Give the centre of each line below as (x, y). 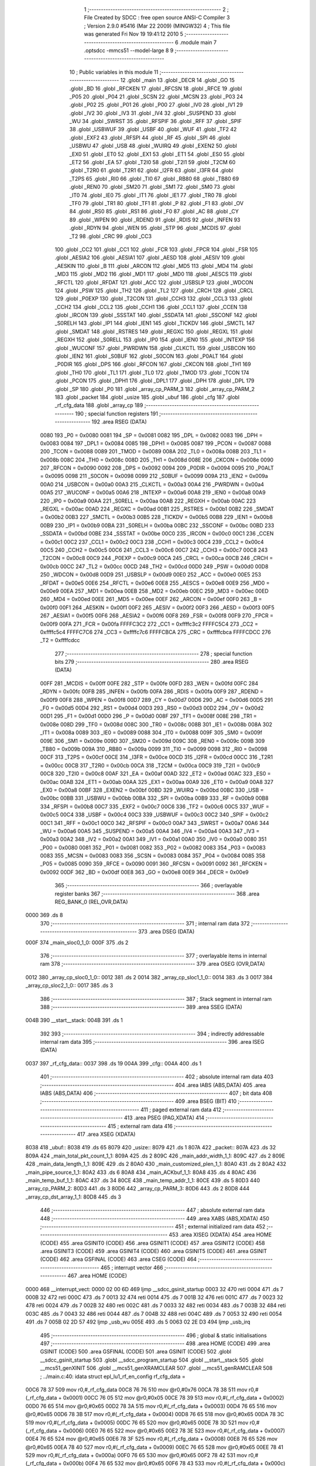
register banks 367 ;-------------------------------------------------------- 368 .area (157, 894)
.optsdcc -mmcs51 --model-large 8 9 (129, 50)
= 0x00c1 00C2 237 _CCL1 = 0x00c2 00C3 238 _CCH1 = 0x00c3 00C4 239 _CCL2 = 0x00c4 (152, 542)
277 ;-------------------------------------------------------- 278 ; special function (154, 653)
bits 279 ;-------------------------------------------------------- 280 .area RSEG (152, 662)
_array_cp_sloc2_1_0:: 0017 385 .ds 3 (69, 986)
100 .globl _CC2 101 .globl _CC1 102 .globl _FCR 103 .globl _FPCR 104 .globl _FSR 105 (156, 249)
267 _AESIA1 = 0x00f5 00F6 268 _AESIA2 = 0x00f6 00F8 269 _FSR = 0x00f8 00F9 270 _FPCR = (157, 616)
